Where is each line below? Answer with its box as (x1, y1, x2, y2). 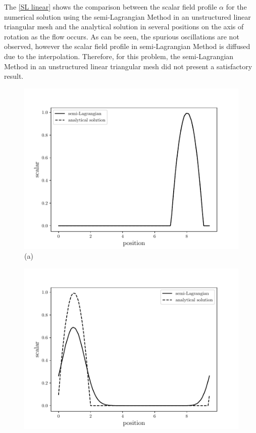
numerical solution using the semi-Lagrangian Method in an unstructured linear (4, 11, 251, 22)
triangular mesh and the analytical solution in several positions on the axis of (4, 21, 244, 32)
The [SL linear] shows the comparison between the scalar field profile (4, 2, 217, 12)
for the (226, 2, 247, 12)
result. (4, 71, 24, 81)
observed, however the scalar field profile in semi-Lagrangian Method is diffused (4, 41, 250, 52)
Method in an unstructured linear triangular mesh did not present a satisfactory (4, 61, 252, 71)
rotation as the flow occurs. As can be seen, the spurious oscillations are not (4, 31, 239, 41)
